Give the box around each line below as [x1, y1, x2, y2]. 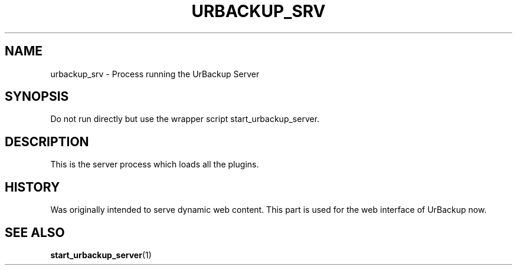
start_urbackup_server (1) [50, 249, 152, 260]
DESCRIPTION [5, 134, 89, 149]
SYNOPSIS [5, 89, 69, 104]
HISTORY [5, 179, 60, 195]
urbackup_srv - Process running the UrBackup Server [50, 68, 260, 79]
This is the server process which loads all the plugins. [50, 159, 259, 170]
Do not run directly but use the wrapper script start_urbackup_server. [50, 114, 320, 124]
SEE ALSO [5, 225, 65, 240]
